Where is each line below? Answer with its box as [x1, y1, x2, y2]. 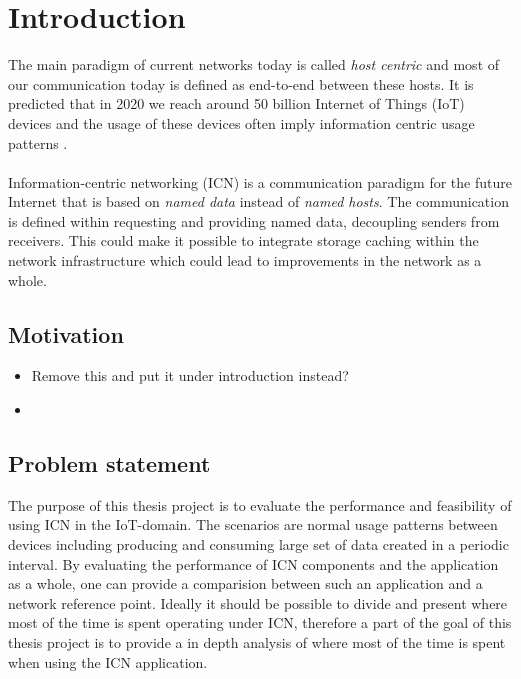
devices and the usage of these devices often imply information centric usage [8, 112, 475, 133]
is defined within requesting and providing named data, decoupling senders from [8, 210, 500, 231]
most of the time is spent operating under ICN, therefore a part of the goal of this [8, 612, 512, 633]
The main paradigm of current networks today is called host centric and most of [8, 54, 500, 75]
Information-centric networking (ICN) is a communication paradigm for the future [8, 171, 512, 192]
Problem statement [8, 448, 211, 479]
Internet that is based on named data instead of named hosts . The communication [8, 191, 509, 212]
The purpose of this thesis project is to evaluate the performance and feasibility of [8, 494, 512, 515]
